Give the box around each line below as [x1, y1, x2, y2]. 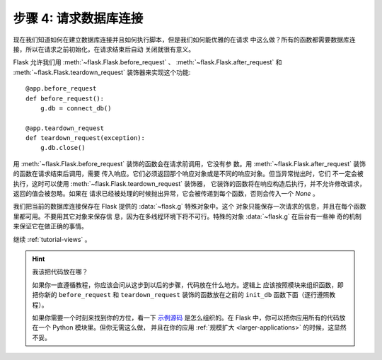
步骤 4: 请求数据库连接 [13, 11, 144, 26]
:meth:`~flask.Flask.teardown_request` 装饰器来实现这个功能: [13, 68, 191, 76]
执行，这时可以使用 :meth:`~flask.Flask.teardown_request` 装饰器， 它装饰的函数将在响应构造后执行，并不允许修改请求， [13, 179, 366, 187]
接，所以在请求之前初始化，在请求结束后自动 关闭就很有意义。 [13, 45, 195, 53]
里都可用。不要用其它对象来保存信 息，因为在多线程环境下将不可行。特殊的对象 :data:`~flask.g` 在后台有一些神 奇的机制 [13, 212, 362, 221]
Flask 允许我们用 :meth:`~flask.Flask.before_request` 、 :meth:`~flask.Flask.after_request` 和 [13, 58, 282, 66]
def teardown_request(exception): [25, 134, 145, 142]
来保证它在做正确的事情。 [13, 222, 88, 231]
